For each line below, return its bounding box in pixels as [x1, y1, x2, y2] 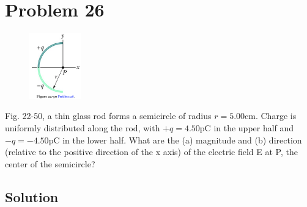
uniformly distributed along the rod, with [5, 121, 160, 134]
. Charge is [255, 109, 297, 122]
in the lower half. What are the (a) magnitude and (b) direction [62, 133, 302, 146]
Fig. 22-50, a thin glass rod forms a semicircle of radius [5, 109, 212, 122]
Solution [5, 187, 59, 206]
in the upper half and [213, 121, 294, 134]
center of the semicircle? [5, 157, 95, 170]
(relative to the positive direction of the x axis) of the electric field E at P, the [5, 145, 298, 158]
